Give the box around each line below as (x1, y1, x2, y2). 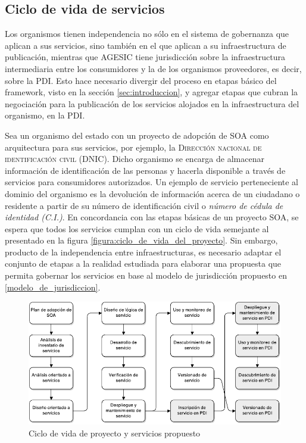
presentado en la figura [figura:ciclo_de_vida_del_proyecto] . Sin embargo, (5, 234, 278, 247)
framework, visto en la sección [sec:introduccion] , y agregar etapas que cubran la (5, 86, 298, 98)
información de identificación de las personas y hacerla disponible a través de (5, 164, 286, 176)
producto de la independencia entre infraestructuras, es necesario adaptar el (5, 245, 282, 258)
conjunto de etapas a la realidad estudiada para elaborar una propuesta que (5, 257, 282, 270)
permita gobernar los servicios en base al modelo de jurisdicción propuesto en (5, 269, 287, 282)
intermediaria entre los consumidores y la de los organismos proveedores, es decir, (5, 62, 302, 74)
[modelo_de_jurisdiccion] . (5, 280, 101, 293)
